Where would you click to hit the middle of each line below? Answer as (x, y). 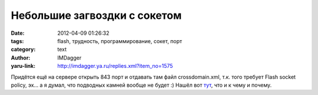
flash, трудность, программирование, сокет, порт (120, 41)
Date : (18, 33)
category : (23, 50)
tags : (17, 41)
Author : (21, 58)
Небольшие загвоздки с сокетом (96, 15)
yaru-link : (23, 66)
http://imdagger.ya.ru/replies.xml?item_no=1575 (115, 66)
